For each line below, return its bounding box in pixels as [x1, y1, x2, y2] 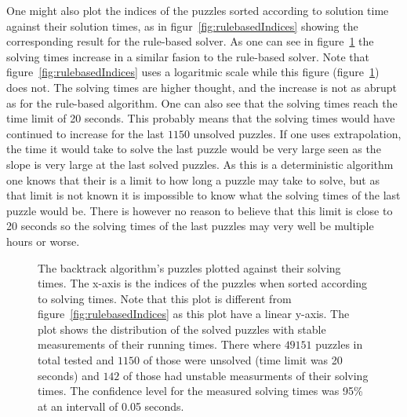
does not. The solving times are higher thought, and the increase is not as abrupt [6, 79, 398, 95]
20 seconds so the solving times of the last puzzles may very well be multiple [6, 218, 374, 234]
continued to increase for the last [6, 125, 165, 141]
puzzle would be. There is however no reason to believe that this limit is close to [6, 202, 393, 218]
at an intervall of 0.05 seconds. [38, 397, 184, 414]
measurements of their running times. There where [38, 336, 281, 353]
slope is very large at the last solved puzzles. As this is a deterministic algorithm [6, 155, 394, 172]
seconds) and [38, 367, 100, 383]
